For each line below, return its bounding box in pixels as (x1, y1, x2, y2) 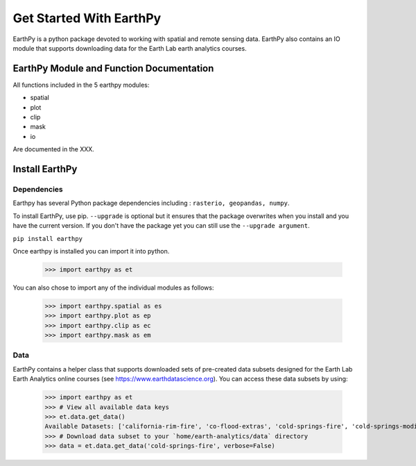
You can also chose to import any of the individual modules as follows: (12, 283, 214, 292)
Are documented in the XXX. (12, 145, 95, 153)
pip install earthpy (12, 235, 83, 242)
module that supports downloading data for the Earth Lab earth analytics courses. (12, 44, 247, 52)
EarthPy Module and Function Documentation (12, 63, 214, 74)
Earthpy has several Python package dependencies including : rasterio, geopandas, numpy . (12, 199, 290, 208)
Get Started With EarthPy (12, 10, 162, 26)
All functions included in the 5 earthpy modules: (12, 81, 150, 89)
